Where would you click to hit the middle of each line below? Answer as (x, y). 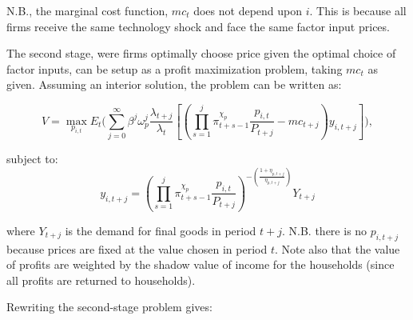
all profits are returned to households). (101, 280)
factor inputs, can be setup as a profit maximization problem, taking (175, 68)
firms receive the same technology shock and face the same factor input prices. (198, 26)
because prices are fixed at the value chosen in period (137, 248)
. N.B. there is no (325, 230)
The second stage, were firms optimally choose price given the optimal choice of (201, 53)
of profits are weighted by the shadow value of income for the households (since (201, 264)
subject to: (32, 159)
